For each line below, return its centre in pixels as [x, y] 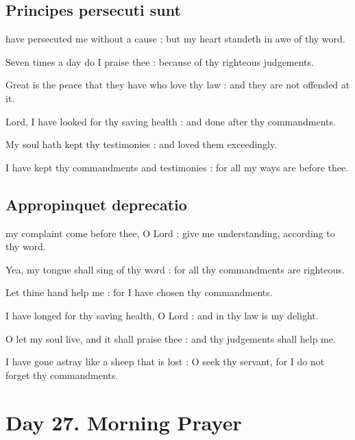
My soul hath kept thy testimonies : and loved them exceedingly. [142, 144]
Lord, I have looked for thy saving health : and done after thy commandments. [171, 121]
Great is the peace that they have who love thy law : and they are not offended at [178, 85]
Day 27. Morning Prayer [124, 422]
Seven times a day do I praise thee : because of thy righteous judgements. [160, 61]
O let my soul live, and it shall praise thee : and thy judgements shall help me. [171, 338]
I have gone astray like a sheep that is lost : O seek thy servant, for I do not [165, 362]
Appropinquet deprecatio [96, 204]
